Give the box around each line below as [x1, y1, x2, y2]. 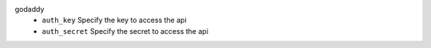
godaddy [14, 5, 45, 13]
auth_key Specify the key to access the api [42, 16, 187, 25]
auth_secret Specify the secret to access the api [42, 26, 209, 35]
